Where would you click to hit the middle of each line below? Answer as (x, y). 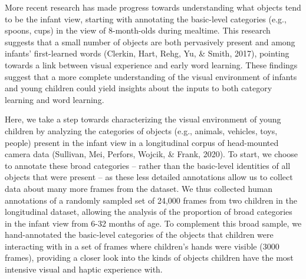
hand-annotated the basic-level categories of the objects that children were (139, 235)
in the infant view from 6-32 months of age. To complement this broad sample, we (153, 223)
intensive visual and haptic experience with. (84, 269)
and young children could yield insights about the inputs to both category (139, 88)
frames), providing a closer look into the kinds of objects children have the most (149, 258)
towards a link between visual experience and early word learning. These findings (151, 64)
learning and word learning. (55, 99)
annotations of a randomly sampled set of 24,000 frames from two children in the (151, 200)
